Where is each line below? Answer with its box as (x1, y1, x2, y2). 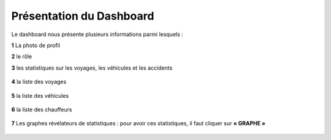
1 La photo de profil (11, 42, 61, 49)
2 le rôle (11, 53, 32, 61)
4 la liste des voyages (11, 78, 67, 86)
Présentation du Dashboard (11, 9, 154, 23)
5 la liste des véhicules (11, 92, 69, 99)
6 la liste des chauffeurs (11, 106, 72, 113)
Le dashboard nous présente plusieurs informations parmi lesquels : (11, 31, 183, 38)
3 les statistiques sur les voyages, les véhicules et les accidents (11, 64, 173, 72)
